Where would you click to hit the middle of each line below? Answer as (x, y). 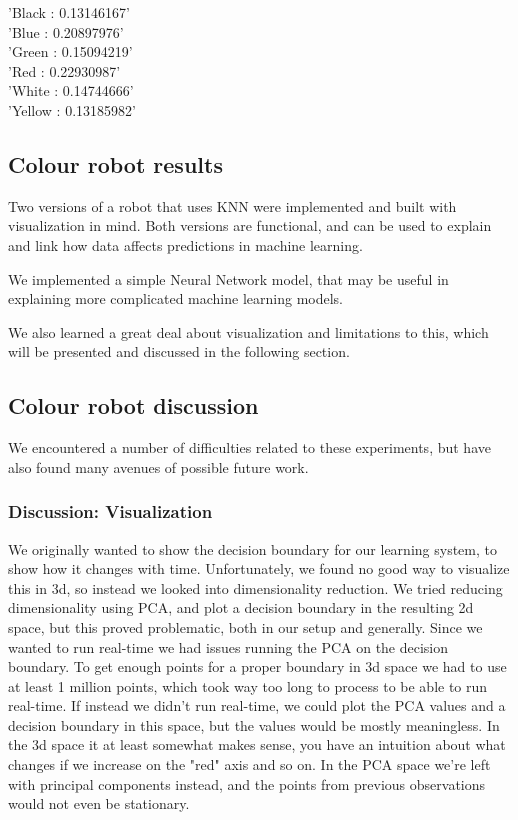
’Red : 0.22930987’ (64, 70)
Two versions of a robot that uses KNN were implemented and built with (232, 205)
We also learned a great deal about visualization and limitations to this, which (248, 331)
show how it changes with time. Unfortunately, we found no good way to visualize (259, 568)
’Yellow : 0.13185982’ (72, 109)
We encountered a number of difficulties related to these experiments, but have (249, 447)
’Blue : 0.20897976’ (66, 31)
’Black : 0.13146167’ (69, 12)
